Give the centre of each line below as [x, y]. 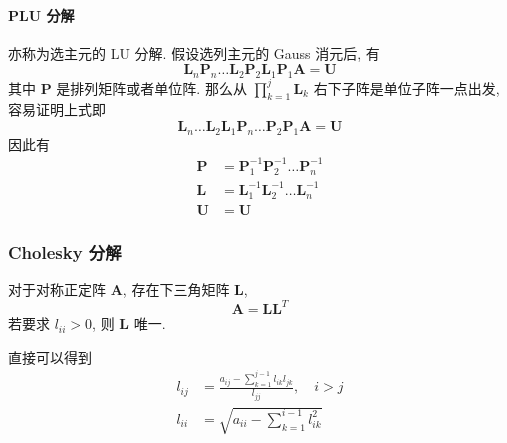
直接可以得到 [50, 356]
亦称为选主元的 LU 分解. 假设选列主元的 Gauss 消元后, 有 [194, 52]
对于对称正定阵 [57, 289]
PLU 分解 [41, 14]
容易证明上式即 [57, 109]
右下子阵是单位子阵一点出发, [406, 87]
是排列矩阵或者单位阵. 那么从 [151, 87]
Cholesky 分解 [65, 251]
